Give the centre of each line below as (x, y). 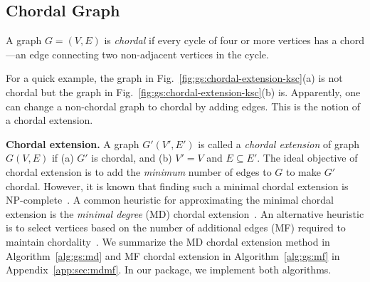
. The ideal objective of (307, 158)
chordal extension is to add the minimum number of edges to (139, 171)
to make (303, 171)
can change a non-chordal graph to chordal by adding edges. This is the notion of (183, 106)
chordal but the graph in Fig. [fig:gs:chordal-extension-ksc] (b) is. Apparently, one (183, 92)
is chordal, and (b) (132, 158)
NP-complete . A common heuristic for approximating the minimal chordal (170, 200)
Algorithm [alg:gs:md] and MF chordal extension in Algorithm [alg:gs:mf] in (173, 255)
